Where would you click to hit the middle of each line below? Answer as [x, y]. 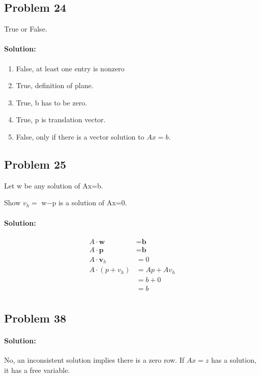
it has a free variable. [37, 370]
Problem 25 [35, 164]
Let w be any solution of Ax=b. [54, 185]
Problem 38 [35, 318]
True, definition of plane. [55, 85]
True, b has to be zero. [52, 102]
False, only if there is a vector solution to [80, 136]
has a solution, [234, 360]
